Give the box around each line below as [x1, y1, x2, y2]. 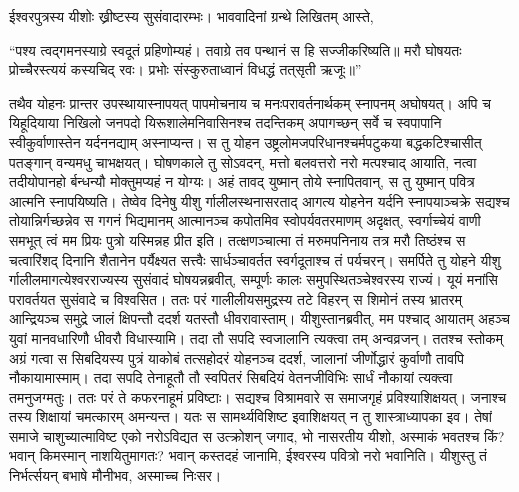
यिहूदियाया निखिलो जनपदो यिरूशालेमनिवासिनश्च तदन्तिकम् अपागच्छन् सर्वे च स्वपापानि [9, 112, 442, 133]
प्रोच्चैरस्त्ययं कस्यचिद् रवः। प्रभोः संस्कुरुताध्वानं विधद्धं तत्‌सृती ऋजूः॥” [9, 59, 362, 80]
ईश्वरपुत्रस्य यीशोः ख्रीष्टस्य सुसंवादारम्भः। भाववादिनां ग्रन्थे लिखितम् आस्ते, [9, 6, 374, 26]
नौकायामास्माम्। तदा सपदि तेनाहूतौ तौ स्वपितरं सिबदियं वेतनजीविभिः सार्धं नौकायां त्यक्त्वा [9, 367, 453, 388]
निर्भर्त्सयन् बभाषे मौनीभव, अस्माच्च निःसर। [9, 465, 222, 486]
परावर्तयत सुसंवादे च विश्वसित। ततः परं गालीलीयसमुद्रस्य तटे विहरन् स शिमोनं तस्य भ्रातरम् [9, 288, 462, 309]
